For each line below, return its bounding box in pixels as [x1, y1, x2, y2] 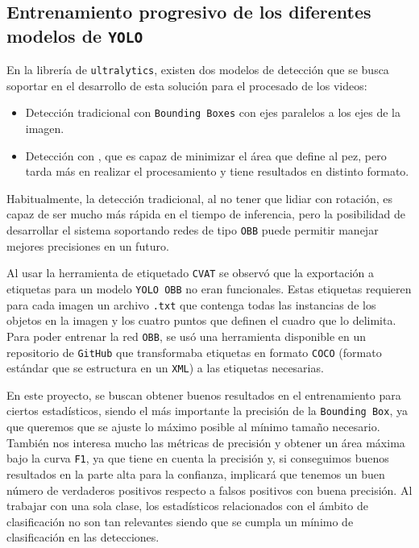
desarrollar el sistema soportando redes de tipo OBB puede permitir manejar [6, 222, 379, 239]
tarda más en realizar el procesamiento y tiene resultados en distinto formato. [25, 163, 409, 180]
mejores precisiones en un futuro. [6, 237, 169, 254]
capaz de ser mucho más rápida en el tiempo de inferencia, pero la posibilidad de [6, 205, 406, 222]
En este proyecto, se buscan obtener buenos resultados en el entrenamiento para [6, 386, 401, 403]
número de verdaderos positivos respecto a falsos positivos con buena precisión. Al [6, 481, 413, 498]
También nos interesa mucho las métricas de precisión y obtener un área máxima [6, 434, 405, 450]
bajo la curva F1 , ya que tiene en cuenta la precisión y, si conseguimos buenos [6, 450, 389, 467]
